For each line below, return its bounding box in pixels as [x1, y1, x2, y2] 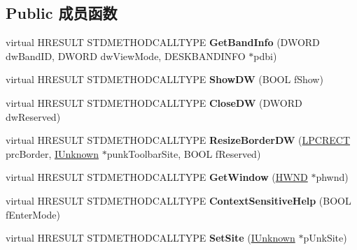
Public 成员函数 [6, 2, 118, 24]
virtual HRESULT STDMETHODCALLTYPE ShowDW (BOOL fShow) [6, 72, 323, 87]
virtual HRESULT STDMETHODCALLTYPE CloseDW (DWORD [6, 95, 302, 110]
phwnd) [316, 170, 349, 184]
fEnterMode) [6, 207, 61, 221]
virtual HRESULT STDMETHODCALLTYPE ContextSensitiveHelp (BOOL [6, 193, 351, 207]
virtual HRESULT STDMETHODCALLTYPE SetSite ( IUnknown [6, 230, 295, 245]
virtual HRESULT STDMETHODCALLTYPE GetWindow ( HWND [6, 170, 308, 184]
